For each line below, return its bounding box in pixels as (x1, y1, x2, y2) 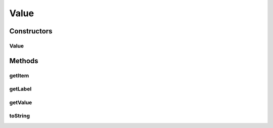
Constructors (9, 27, 53, 35)
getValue (9, 99, 32, 106)
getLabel (9, 86, 32, 93)
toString (9, 112, 30, 119)
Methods (9, 56, 38, 65)
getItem (9, 72, 29, 79)
